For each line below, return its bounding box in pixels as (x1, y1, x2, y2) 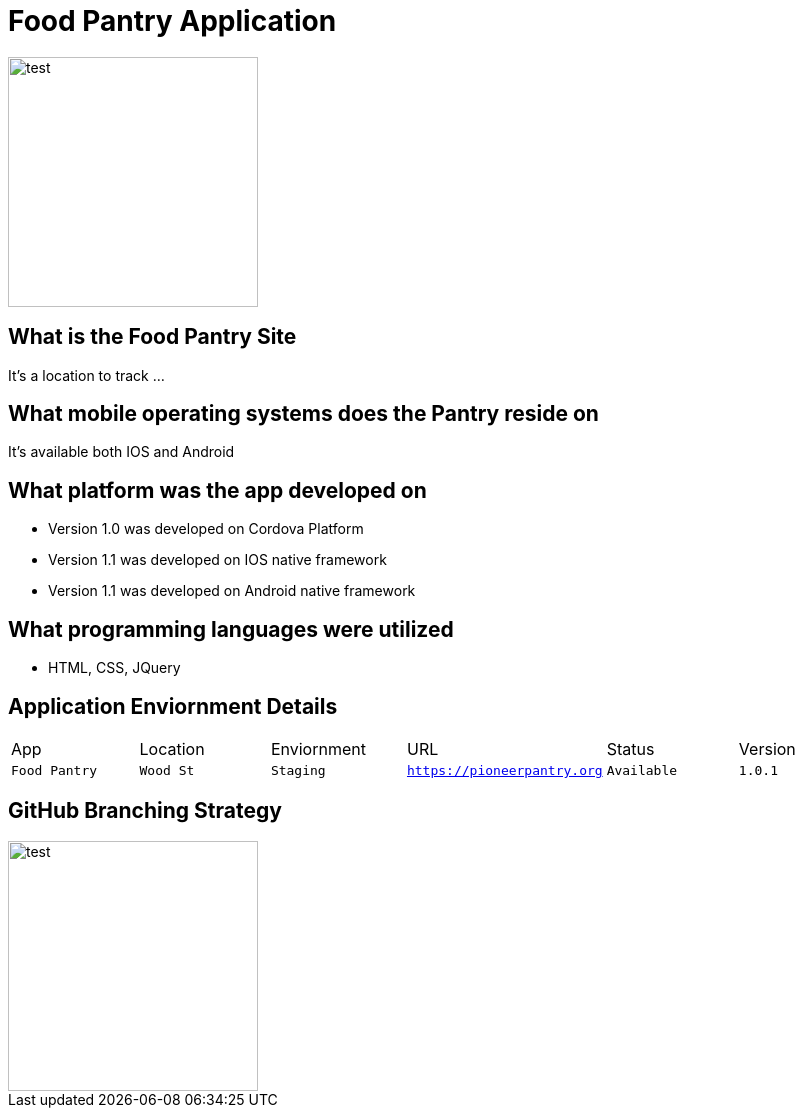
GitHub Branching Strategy (8, 798, 282, 824)
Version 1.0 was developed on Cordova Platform (48, 520, 364, 538)
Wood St (139, 762, 195, 778)
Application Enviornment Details (8, 693, 338, 719)
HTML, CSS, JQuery (48, 659, 181, 677)
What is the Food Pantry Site (8, 324, 297, 350)
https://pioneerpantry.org (406, 762, 603, 778)
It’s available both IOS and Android (8, 443, 235, 461)
